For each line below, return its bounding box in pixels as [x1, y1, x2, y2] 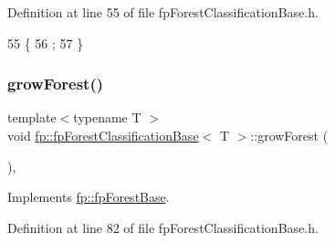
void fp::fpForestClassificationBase [7, 126, 199, 144]
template [7, 108, 57, 127]
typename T [73, 108, 141, 127]
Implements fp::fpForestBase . [7, 187, 170, 206]
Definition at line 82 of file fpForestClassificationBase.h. [7, 217, 319, 237]
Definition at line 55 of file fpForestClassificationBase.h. [7, 3, 319, 21]
